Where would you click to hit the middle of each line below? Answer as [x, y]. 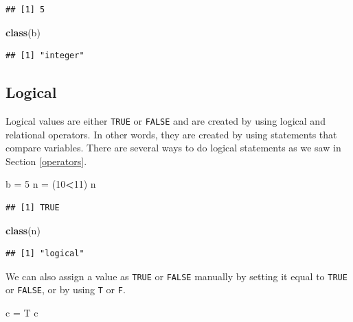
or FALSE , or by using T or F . [66, 289]
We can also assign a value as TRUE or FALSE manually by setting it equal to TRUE [176, 276]
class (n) [23, 230]
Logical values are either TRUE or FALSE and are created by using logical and [166, 120]
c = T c [22, 313]
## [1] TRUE [33, 208]
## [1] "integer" [45, 56]
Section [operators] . [46, 161]
